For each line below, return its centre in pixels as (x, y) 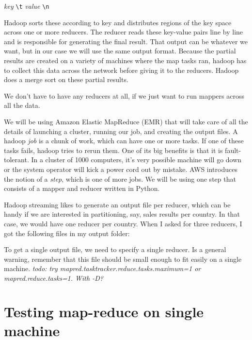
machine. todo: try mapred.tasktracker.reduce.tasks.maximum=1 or (102, 268)
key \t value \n (27, 6)
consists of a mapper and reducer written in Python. (82, 188)
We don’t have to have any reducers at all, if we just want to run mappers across (124, 95)
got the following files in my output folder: (67, 233)
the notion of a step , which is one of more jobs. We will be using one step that (120, 178)
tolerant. (16, 160)
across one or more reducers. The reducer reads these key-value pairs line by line (124, 32)
